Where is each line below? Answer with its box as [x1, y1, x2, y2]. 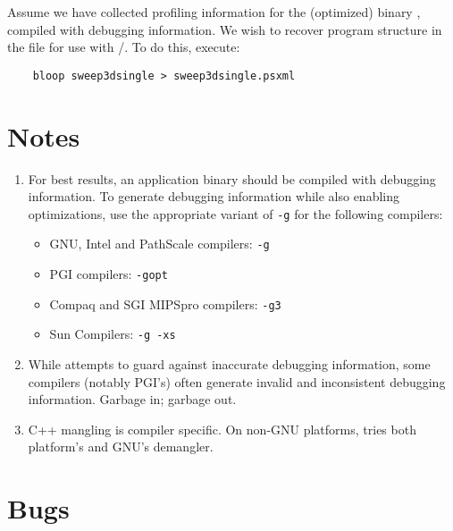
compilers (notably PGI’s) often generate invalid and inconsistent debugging [28, 372, 446, 391]
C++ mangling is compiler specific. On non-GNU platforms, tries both [28, 419, 416, 438]
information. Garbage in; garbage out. [28, 390, 237, 409]
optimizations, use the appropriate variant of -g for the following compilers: [28, 204, 443, 223]
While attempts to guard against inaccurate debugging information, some [28, 355, 431, 374]
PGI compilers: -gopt [49, 265, 168, 283]
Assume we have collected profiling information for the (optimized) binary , [7, 3, 421, 21]
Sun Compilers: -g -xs [49, 324, 176, 343]
